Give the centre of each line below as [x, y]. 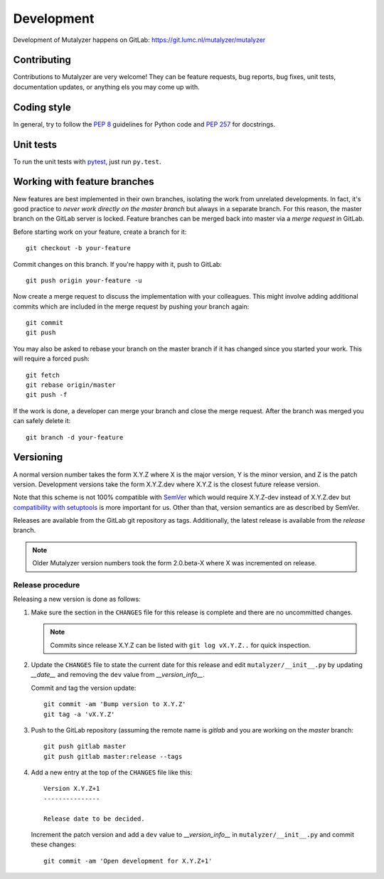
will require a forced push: [52, 358]
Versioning [38, 458]
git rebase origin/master [71, 385]
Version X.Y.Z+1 [72, 789]
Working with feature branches [84, 182]
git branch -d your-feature [75, 437]
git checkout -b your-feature [79, 248]
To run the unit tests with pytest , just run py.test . [87, 161]
